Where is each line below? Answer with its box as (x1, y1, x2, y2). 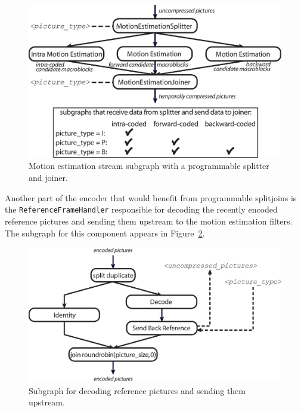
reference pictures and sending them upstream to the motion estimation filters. (5, 214, 293, 227)
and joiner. (29, 171, 68, 184)
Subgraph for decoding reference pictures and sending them (29, 384, 246, 396)
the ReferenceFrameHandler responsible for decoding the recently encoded (5, 203, 278, 216)
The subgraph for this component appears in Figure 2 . (5, 226, 205, 239)
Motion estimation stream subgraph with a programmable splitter (29, 159, 269, 172)
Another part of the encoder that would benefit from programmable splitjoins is (5, 191, 297, 204)
